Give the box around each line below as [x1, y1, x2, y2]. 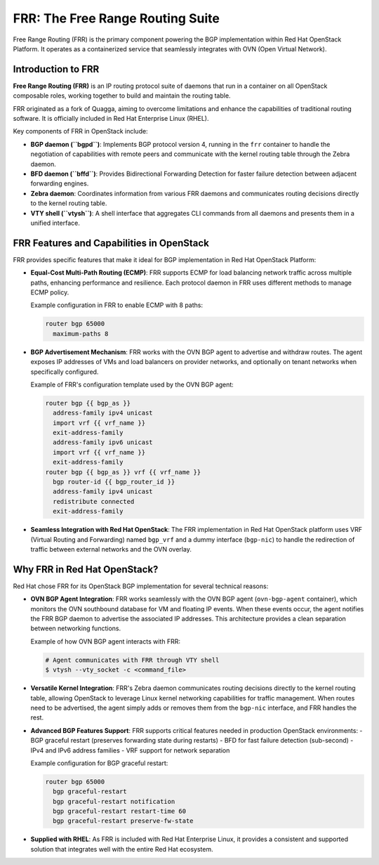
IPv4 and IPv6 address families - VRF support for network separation [30, 746, 230, 755]
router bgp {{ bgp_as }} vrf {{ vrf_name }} [45, 468, 201, 476]
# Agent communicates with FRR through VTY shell [45, 656, 220, 664]
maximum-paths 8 [53, 330, 109, 337]
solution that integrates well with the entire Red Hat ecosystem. [30, 845, 213, 853]
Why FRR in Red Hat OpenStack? [13, 563, 159, 575]
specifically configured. [30, 368, 99, 376]
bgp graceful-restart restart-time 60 [53, 807, 186, 815]
